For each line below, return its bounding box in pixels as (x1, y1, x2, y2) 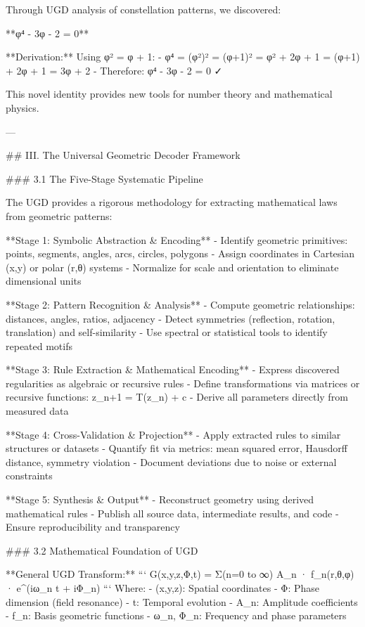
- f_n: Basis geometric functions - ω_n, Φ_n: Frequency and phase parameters (6, 608, 347, 623)
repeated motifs (6, 338, 73, 353)
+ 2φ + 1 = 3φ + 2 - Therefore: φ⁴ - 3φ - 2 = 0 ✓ (6, 63, 223, 77)
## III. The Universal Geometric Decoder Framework (6, 148, 241, 162)
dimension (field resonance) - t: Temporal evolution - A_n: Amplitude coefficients (6, 594, 358, 609)
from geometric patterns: (6, 208, 113, 223)
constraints (6, 468, 53, 483)
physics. (6, 100, 39, 115)
